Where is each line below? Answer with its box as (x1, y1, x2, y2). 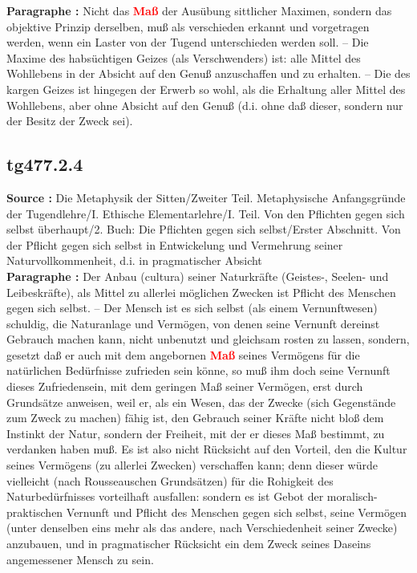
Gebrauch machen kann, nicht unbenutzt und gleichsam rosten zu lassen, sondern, (6, 331, 410, 347)
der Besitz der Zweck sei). (6, 112, 133, 129)
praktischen (6, 503, 63, 520)
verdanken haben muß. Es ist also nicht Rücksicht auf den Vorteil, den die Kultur (6, 441, 407, 457)
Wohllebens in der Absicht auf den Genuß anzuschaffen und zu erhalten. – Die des (6, 65, 411, 82)
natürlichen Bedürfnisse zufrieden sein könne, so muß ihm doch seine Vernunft (6, 362, 391, 379)
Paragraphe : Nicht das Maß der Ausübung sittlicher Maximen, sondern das (6, 2, 392, 18)
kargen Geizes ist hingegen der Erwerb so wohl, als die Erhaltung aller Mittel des (6, 80, 406, 97)
